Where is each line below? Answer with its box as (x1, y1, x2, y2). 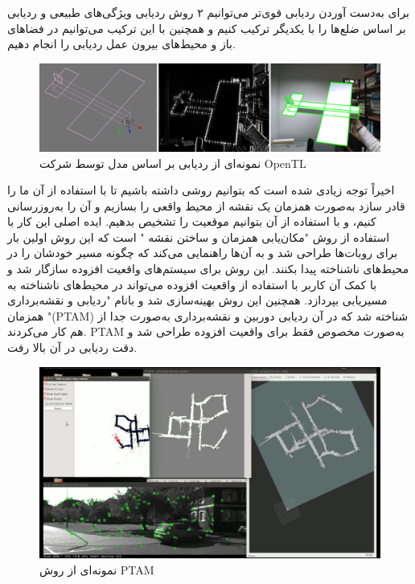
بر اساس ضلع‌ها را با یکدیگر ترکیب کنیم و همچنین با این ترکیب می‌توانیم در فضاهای (7, 19, 406, 36)
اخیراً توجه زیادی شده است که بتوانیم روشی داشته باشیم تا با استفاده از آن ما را (7, 182, 395, 198)
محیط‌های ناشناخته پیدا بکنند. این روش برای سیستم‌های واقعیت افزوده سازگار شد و (7, 260, 409, 277)
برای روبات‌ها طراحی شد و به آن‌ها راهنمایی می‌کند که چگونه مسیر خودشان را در (7, 244, 398, 261)
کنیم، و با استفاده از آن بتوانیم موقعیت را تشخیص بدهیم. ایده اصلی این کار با (7, 213, 376, 230)
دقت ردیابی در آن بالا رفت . (7, 339, 138, 356)
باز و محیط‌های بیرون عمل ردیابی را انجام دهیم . (7, 35, 236, 52)
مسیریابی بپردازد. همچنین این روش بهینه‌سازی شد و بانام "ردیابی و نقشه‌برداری (7, 292, 388, 308)
